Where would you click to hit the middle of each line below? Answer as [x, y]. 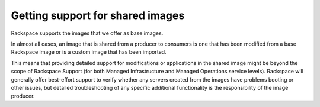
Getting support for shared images [98, 15]
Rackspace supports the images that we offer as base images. [87, 33]
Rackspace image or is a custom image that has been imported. [89, 52]
